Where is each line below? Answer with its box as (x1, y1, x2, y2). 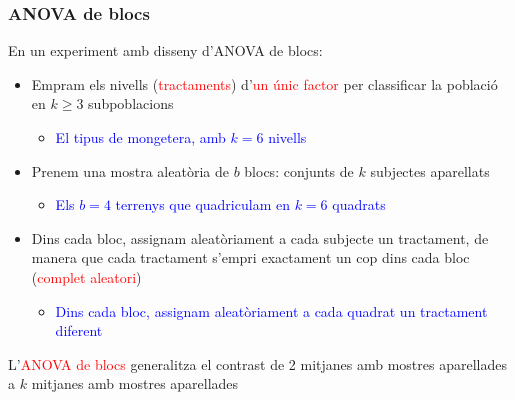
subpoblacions (88, 93, 174, 114)
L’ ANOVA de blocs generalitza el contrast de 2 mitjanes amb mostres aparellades (8, 353, 507, 374)
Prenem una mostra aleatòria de (31, 160, 229, 181)
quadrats (332, 194, 386, 215)
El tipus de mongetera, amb (55, 127, 226, 147)
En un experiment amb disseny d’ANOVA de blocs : (8, 40, 323, 61)
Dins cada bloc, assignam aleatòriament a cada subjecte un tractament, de (31, 227, 489, 248)
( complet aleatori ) (31, 266, 142, 287)
